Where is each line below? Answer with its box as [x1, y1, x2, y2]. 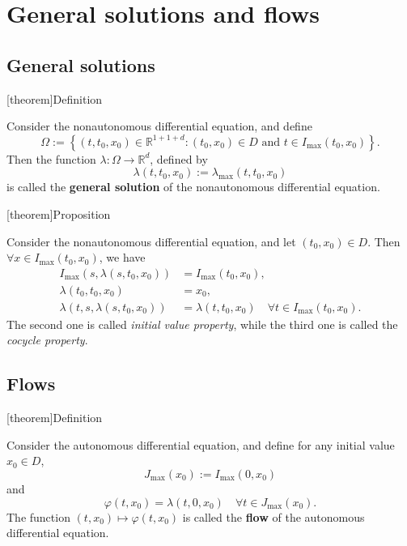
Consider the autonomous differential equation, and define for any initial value [6, 436, 395, 453]
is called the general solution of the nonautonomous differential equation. [6, 178, 380, 195]
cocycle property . [6, 331, 88, 348]
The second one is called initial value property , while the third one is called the [6, 315, 398, 332]
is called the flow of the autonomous [182, 508, 365, 525]
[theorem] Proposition [6, 205, 111, 222]
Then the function [6, 150, 96, 167]
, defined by [150, 150, 208, 167]
